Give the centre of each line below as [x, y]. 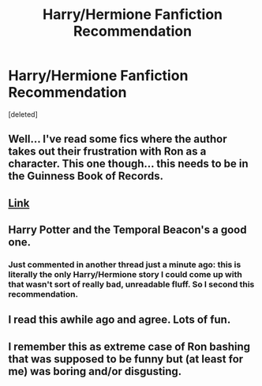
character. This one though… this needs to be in [128, 164]
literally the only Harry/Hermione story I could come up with [125, 275]
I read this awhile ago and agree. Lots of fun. [120, 320]
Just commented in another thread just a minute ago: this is [125, 264]
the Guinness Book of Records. [86, 176]
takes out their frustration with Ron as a [107, 152]
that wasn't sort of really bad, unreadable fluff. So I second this [131, 284]
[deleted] [23, 114]
